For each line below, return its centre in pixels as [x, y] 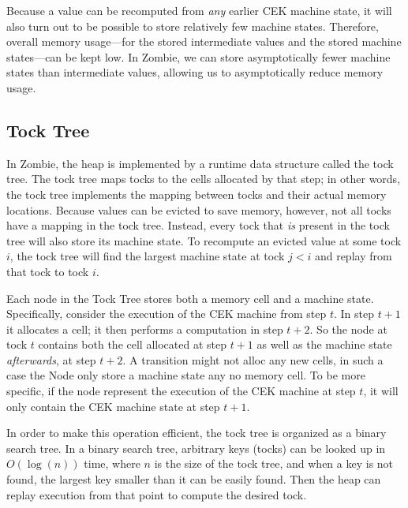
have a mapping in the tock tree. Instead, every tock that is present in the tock [198, 225]
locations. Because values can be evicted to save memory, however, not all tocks [199, 209]
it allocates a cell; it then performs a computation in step [145, 329]
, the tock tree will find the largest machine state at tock [147, 256]
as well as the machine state [324, 344]
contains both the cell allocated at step [132, 344]
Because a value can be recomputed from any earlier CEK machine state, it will [199, 10]
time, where [112, 463]
